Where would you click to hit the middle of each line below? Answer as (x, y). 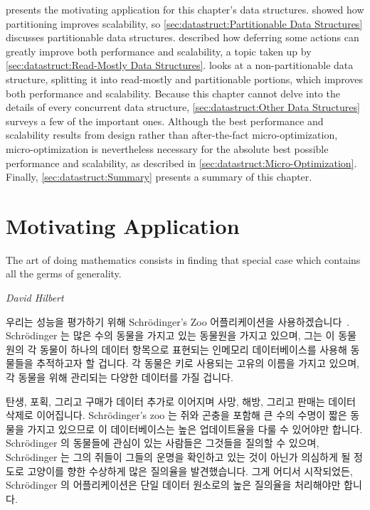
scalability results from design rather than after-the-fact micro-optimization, (172, 135)
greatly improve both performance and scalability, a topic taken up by (159, 51)
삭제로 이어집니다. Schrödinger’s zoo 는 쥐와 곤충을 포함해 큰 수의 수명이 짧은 (176, 415)
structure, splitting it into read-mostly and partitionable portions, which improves (184, 79)
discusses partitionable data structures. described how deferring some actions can (183, 37)
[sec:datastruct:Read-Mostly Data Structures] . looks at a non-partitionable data (180, 65)
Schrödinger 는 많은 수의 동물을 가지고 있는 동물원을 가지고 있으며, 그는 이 (170, 335)
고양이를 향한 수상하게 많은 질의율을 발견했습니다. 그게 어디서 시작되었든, (190, 471)
